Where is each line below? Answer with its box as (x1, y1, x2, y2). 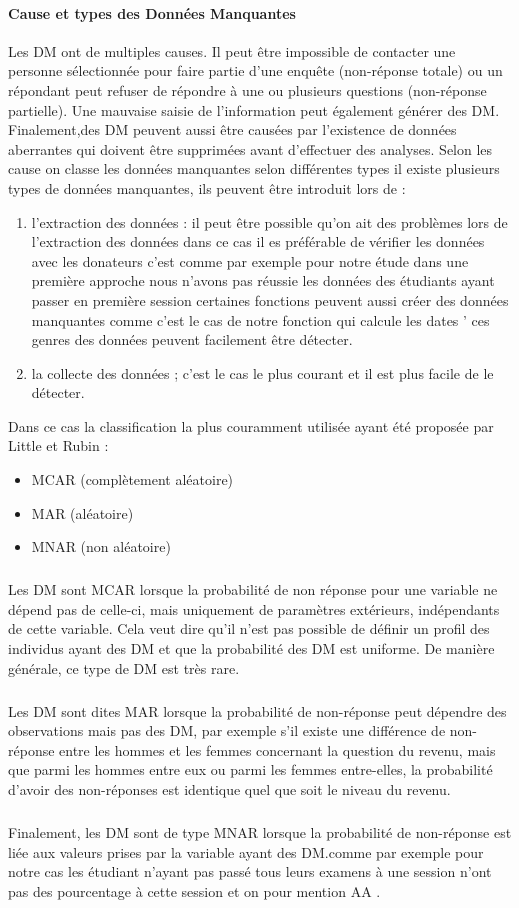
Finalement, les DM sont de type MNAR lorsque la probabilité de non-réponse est (8, 821, 512, 842)
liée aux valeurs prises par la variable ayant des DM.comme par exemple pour (8, 841, 484, 862)
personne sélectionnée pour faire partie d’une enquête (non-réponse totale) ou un (8, 60, 503, 81)
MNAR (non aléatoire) (31, 536, 171, 557)
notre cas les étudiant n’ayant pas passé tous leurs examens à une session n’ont (8, 861, 492, 882)
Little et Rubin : (8, 435, 109, 456)
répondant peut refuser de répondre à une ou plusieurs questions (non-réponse (8, 79, 487, 100)
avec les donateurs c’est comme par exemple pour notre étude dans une (31, 250, 469, 271)
